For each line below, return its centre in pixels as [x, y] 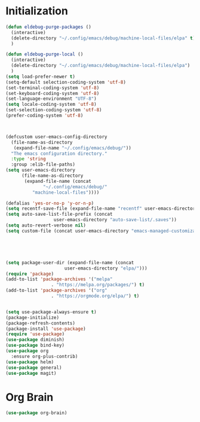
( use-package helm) [30, 362]
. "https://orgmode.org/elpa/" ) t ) [95, 296]
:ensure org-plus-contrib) [44, 356]
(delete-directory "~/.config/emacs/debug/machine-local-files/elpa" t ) [103, 38]
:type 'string [28, 159]
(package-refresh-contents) [41, 323]
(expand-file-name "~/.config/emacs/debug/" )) [73, 148]
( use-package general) [34, 368]
